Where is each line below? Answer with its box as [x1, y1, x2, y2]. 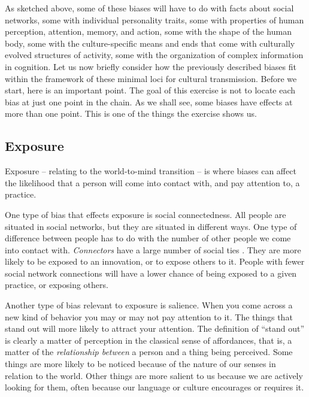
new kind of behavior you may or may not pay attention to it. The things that [5, 310, 293, 323]
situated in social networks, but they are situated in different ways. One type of [5, 220, 297, 232]
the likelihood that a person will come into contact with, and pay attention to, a [5, 176, 300, 189]
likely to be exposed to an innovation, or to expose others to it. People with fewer [5, 255, 305, 268]
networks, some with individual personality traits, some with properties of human [5, 13, 304, 26]
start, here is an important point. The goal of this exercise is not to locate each [5, 84, 296, 96]
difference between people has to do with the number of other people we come [5, 232, 291, 244]
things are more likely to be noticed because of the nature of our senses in [5, 357, 276, 370]
